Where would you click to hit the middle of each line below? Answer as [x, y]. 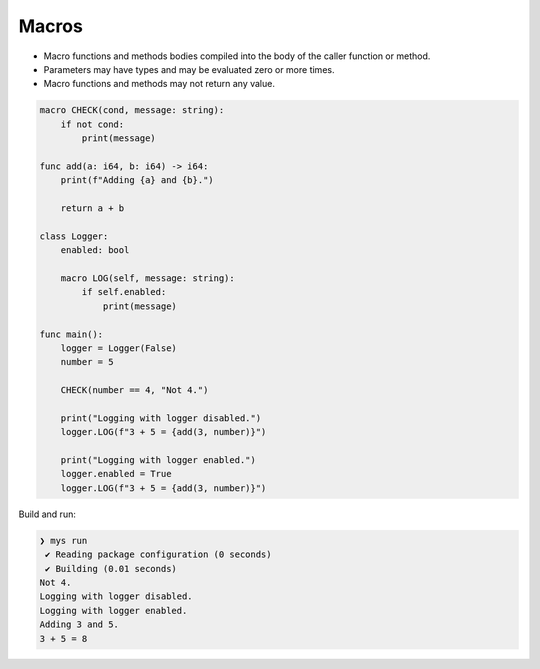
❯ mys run [63, 540]
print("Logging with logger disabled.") [161, 418]
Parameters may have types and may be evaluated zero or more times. [189, 69]
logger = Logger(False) [118, 348]
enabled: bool [95, 250]
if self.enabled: [124, 292]
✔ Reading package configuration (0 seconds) [158, 554]
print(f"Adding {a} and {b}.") [137, 180]
